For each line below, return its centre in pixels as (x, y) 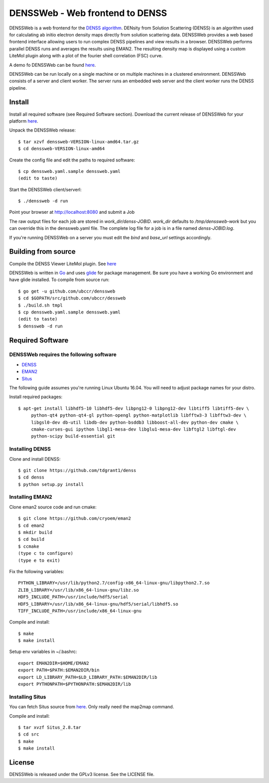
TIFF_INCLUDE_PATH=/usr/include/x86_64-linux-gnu (80, 611)
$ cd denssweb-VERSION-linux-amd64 (62, 149)
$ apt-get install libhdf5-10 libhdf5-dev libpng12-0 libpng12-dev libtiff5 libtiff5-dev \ (134, 408)
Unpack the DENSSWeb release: (42, 130)
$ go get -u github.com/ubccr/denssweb (67, 291)
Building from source (42, 252)
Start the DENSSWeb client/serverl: (45, 189)
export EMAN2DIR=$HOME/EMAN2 (54, 663)
